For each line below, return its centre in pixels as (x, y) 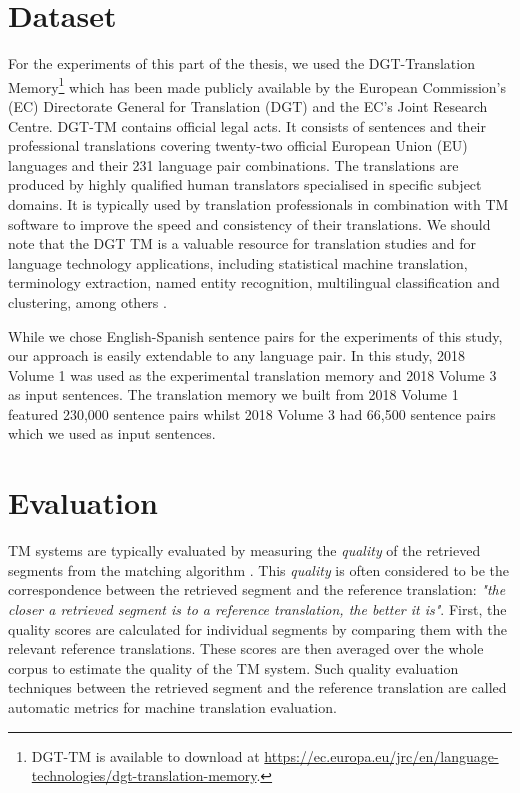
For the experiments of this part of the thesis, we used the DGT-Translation (241, 63)
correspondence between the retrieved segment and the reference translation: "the (257, 589)
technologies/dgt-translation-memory (144, 775)
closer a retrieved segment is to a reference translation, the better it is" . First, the (257, 608)
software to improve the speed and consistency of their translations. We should (249, 223)
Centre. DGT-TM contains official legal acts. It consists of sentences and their (247, 125)
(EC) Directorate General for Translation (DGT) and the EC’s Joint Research (248, 105)
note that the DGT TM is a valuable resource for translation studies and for (242, 243)
